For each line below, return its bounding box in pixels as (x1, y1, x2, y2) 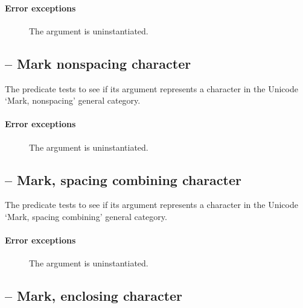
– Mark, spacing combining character (5, 170, 241, 189)
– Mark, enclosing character (5, 286, 183, 305)
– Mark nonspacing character (5, 54, 191, 72)
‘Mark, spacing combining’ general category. (5, 210, 167, 222)
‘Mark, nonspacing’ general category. (5, 94, 141, 107)
